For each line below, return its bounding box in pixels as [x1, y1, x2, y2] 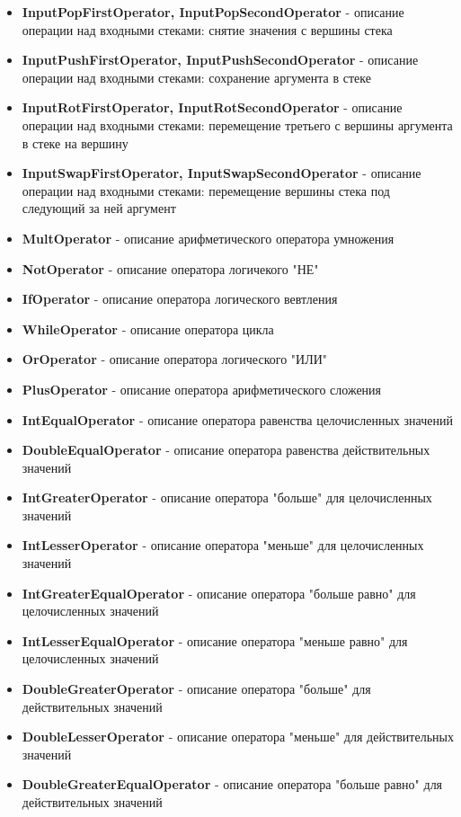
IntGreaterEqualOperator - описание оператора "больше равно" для [22, 583, 416, 602]
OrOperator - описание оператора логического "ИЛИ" [22, 350, 327, 369]
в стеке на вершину [22, 133, 129, 152]
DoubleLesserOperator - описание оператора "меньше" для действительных [22, 727, 454, 746]
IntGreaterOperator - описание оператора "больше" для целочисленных [22, 488, 432, 507]
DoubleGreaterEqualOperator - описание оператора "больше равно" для [22, 775, 443, 794]
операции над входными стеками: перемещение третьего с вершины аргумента [22, 115, 453, 134]
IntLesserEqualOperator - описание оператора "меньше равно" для [22, 631, 408, 650]
